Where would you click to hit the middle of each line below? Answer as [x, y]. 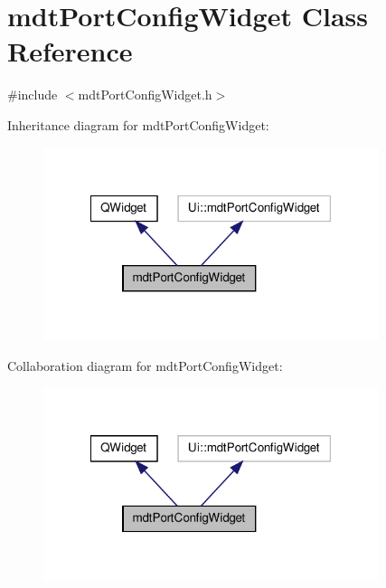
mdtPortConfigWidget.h [145, 95]
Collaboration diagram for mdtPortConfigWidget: [145, 365]
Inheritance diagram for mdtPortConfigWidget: [138, 124]
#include [33, 95]
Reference [70, 51]
